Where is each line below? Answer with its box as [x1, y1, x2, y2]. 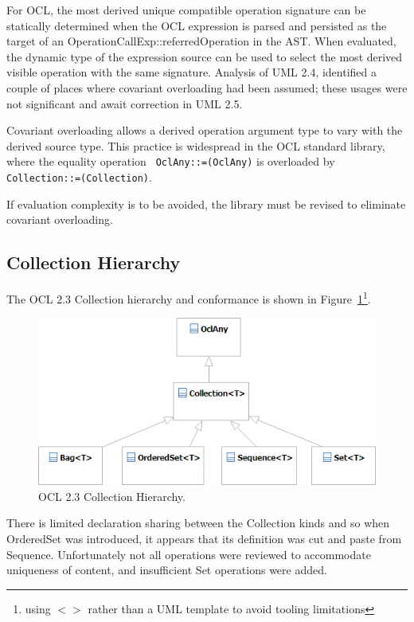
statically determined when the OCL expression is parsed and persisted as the [6, 17, 387, 33]
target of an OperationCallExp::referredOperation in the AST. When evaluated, [6, 33, 396, 49]
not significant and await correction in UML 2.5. [6, 95, 243, 111]
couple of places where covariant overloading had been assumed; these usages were [6, 79, 408, 96]
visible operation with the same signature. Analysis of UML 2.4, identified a [6, 64, 377, 80]
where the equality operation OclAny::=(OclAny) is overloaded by [6, 153, 335, 170]
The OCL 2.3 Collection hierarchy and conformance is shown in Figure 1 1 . [6, 288, 371, 307]
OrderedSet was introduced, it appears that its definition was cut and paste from [6, 530, 402, 547]
